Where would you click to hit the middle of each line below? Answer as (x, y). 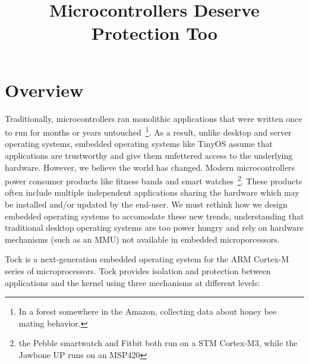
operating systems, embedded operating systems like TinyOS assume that (139, 144)
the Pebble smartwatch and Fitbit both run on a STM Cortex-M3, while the (158, 343)
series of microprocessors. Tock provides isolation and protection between (138, 270)
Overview (44, 90)
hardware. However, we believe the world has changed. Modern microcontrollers (150, 167)
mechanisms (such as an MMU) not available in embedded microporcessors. (142, 239)
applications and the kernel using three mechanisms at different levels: (133, 282)
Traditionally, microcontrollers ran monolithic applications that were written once (154, 118)
